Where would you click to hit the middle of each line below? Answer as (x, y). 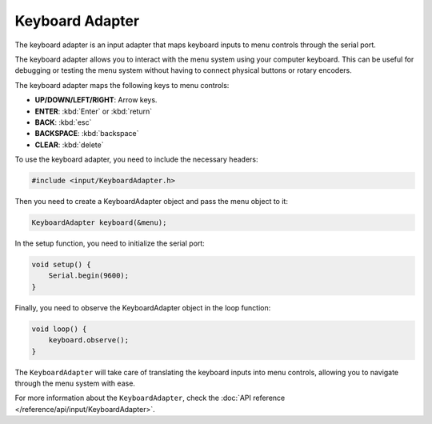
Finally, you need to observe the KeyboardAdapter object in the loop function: (143, 307)
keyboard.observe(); (89, 340)
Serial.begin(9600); (89, 276)
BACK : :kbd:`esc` (63, 122)
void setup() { (61, 264)
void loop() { (59, 329)
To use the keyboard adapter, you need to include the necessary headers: (136, 159)
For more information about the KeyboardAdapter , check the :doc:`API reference (150, 398)
